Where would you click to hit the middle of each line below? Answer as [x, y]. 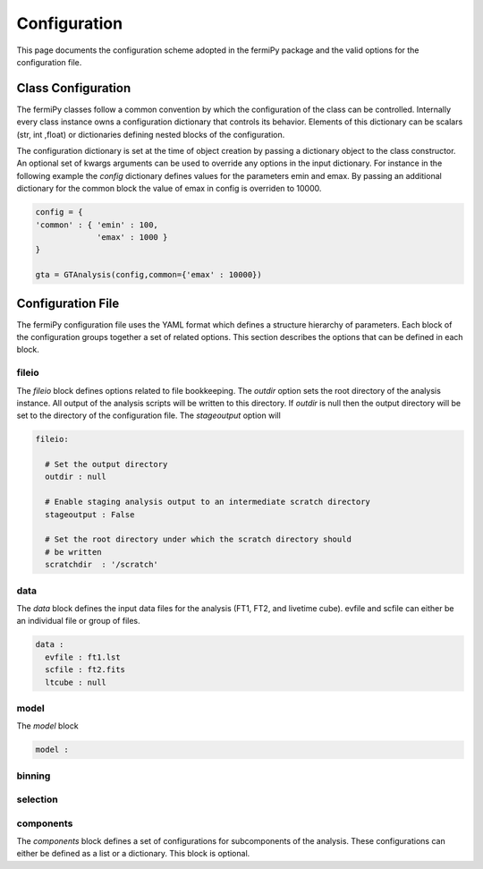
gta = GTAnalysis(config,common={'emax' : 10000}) [149, 275]
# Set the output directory [106, 464]
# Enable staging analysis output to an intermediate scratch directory [208, 502]
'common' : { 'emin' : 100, [97, 225]
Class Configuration [74, 88]
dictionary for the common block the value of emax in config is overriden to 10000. [169, 189]
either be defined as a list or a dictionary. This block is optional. [133, 854]
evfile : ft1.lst [83, 657]
